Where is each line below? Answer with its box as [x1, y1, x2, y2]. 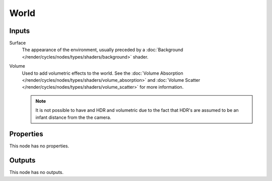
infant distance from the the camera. [35, 114, 111, 120]
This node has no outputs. [9, 169, 64, 175]
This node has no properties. [9, 143, 70, 149]
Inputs [9, 27, 30, 35]
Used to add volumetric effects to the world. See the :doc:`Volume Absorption [22, 70, 183, 76]
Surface [9, 40, 26, 46]
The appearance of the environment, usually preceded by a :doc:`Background [22, 47, 183, 53]
